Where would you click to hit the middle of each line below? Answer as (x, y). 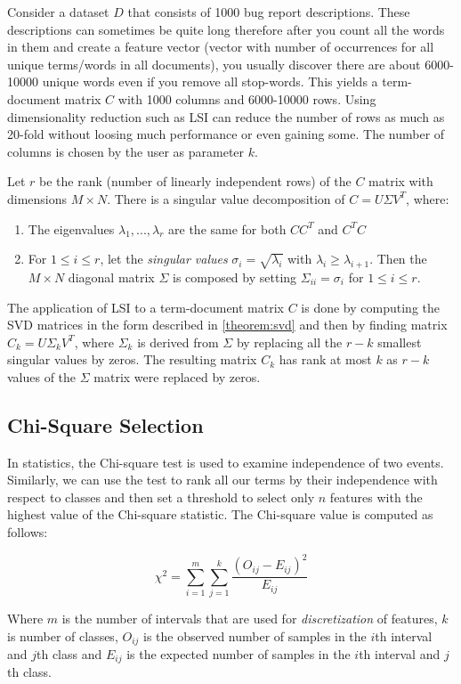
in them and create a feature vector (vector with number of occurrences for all (221, 47)
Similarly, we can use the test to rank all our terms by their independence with (222, 480)
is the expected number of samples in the (239, 653)
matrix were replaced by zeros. (177, 376)
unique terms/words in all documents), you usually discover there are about (214, 64)
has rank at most (325, 359)
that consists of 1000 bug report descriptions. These (269, 12)
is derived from (178, 342)
